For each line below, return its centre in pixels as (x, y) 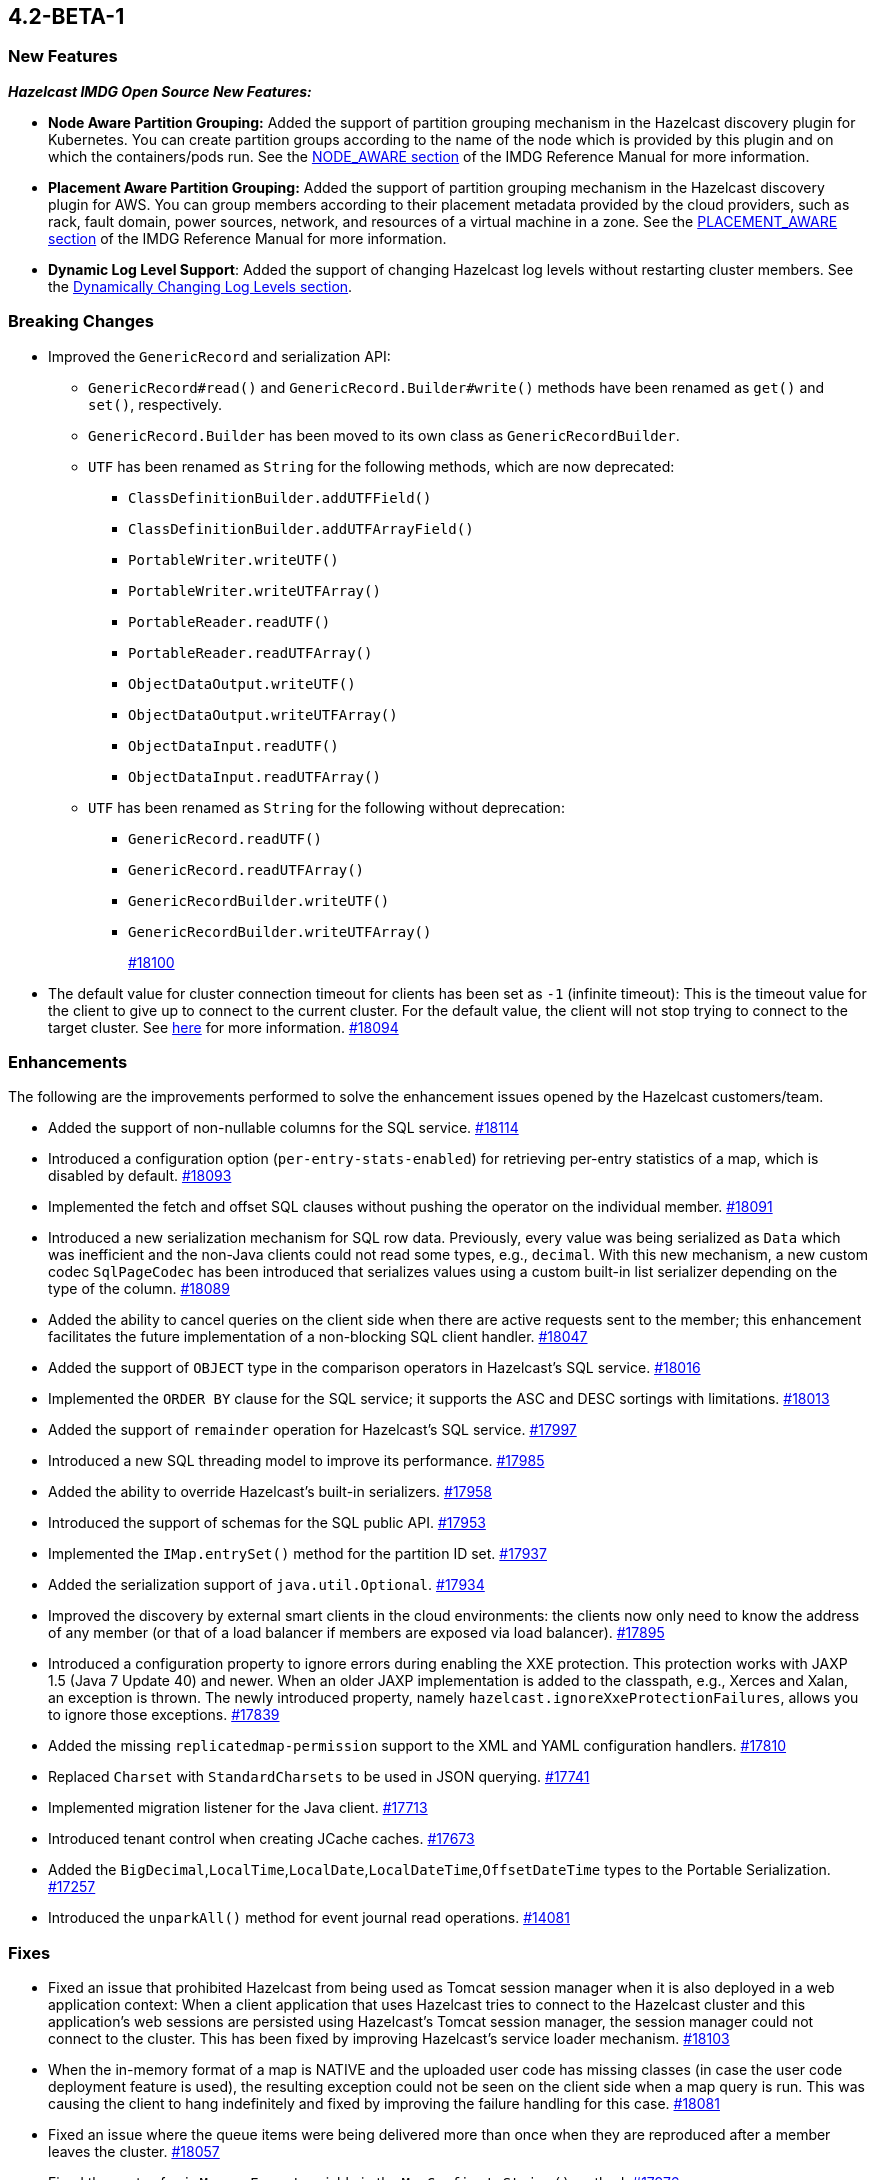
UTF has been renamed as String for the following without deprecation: (326, 807)
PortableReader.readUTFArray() (250, 652)
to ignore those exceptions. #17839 (164, 1715)
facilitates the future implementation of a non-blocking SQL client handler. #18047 (318, 1337)
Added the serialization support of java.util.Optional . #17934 (266, 1585)
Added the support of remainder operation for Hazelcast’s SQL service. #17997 (312, 1430)
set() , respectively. (155, 404)
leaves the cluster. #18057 (134, 2152)
